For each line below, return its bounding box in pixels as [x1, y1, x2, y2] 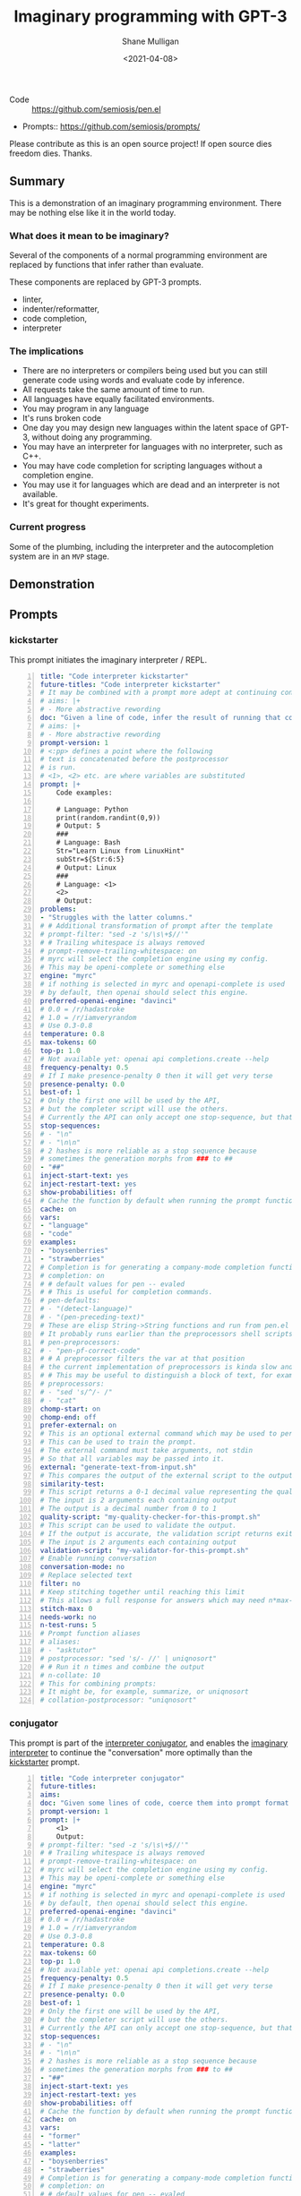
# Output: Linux [56, 862, 117, 872]
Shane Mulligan [122, 36, 179, 47]
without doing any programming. [31, 432, 152, 442]
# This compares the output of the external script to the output [39, 1471, 294, 1480]
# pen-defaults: [39, 1296, 101, 1305]
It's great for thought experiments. [21, 499, 150, 510]
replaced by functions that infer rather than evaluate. [9, 260, 204, 270]
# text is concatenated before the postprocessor [39, 755, 229, 764]
